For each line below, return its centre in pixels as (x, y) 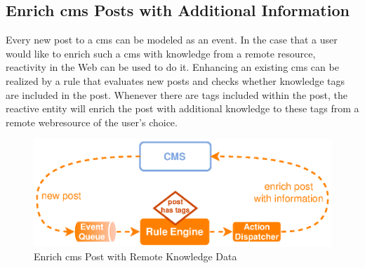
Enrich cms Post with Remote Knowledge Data (135, 256)
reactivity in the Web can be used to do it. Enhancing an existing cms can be (172, 67)
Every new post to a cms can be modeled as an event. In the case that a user (172, 40)
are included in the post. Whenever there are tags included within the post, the (177, 94)
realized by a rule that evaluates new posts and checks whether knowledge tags (175, 80)
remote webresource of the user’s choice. (92, 122)
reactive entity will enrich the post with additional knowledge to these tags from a (182, 108)
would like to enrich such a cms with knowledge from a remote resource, (161, 53)
